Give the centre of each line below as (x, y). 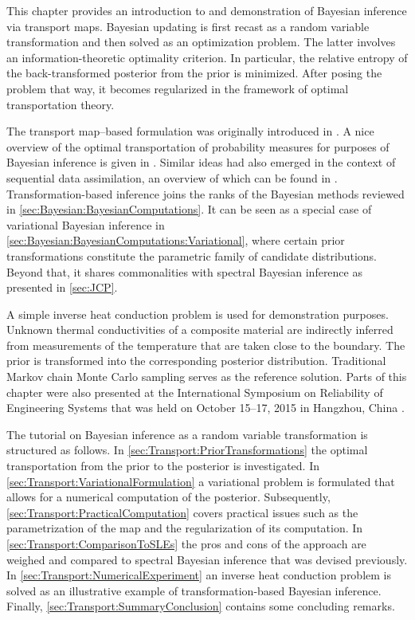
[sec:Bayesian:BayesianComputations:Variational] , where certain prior (176, 240)
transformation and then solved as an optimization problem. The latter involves (201, 42)
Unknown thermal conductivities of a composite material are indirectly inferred (200, 330)
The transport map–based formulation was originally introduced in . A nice (190, 131)
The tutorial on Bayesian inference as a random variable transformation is (187, 434)
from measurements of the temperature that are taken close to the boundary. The (206, 345)
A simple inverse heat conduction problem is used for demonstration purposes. (198, 314)
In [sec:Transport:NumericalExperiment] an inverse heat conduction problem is (199, 575)
